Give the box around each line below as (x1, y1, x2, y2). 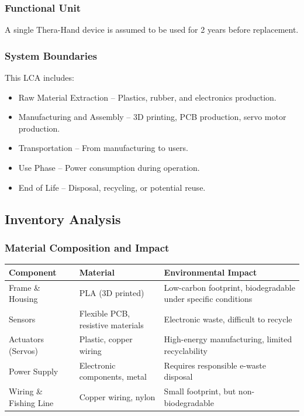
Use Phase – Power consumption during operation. (18, 161, 200, 173)
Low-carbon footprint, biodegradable (164, 281, 295, 293)
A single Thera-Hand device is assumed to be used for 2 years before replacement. (5, 23, 299, 36)
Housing (9, 293, 38, 305)
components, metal (79, 370, 147, 383)
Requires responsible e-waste (164, 359, 266, 371)
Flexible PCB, (79, 307, 130, 319)
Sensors (9, 312, 36, 325)
